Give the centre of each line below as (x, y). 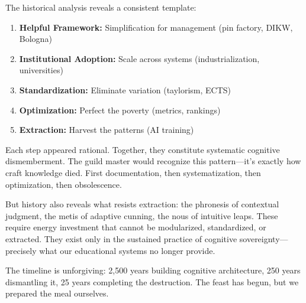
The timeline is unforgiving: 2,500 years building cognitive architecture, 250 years (153, 270)
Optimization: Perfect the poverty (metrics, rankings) (120, 110)
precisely (21, 250)
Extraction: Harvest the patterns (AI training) (107, 130)
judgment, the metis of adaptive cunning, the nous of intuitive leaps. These (142, 215)
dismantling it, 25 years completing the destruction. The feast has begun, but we (152, 281)
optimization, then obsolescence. (64, 184)
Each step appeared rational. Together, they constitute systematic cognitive (143, 149)
